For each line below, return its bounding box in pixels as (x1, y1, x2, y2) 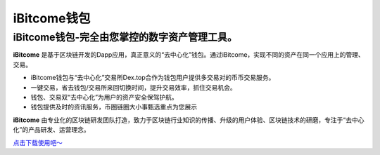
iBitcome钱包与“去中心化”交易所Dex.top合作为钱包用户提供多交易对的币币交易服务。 (30, 74, 275, 82)
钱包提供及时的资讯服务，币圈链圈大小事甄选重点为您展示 (30, 102, 197, 112)
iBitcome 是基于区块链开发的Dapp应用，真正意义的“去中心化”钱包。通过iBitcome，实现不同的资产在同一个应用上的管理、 (13, 50, 365, 59)
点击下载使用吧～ (13, 138, 63, 147)
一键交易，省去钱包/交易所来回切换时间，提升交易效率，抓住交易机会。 (30, 83, 237, 91)
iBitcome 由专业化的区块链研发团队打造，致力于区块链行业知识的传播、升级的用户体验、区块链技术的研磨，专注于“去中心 (13, 116, 365, 124)
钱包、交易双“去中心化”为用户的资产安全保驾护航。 (30, 93, 179, 101)
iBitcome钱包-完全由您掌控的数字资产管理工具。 (13, 31, 238, 43)
